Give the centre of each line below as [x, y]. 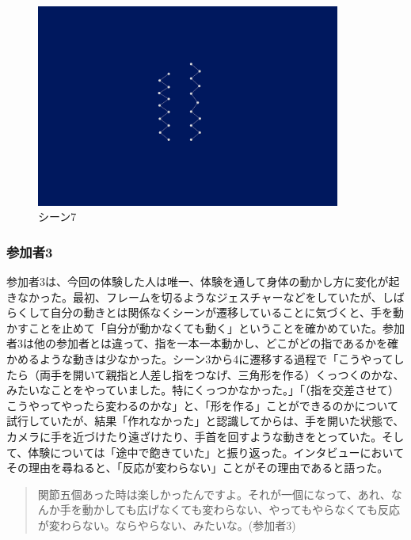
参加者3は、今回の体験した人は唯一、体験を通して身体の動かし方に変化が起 [203, 281]
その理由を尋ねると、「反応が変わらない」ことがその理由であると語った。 [198, 468]
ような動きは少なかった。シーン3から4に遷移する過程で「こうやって [216, 359]
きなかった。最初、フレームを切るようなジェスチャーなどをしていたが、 [194, 297]
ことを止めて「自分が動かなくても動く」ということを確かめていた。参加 [216, 327]
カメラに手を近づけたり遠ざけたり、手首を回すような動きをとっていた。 [194, 437]
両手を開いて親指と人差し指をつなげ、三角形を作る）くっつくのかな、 [222, 374]
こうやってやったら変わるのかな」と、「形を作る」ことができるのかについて [203, 405]
